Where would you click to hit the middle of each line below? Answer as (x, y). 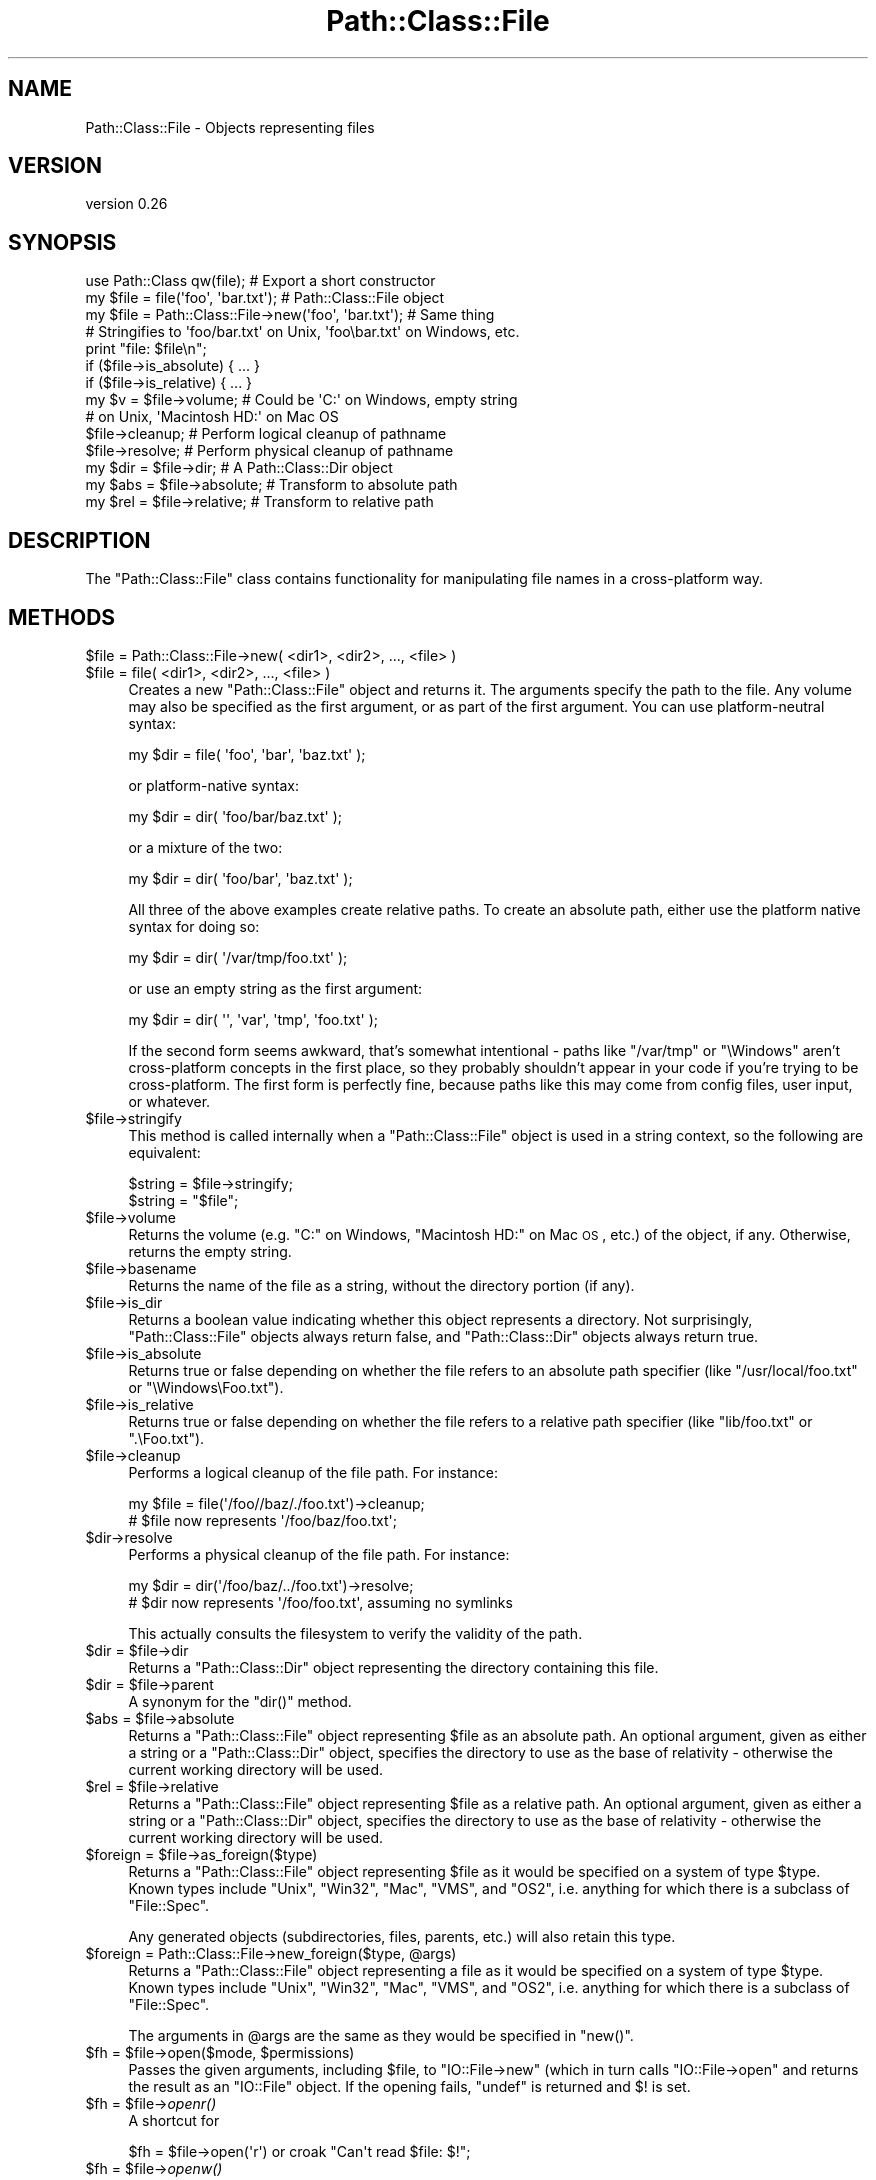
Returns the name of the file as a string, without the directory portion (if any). (381, 1285)
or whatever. (169, 1101)
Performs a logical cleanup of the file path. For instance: (313, 1472)
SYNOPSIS (62, 242)
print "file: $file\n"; (146, 349)
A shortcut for (174, 2120)
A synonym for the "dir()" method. (240, 1701)
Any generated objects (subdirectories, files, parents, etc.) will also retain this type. (402, 1936)
